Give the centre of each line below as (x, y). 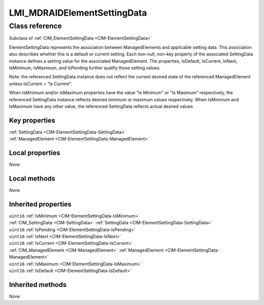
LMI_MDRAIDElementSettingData (78, 13)
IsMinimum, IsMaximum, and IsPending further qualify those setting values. (85, 68)
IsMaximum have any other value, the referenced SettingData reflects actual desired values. (101, 106)
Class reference (35, 26)
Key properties (32, 120)
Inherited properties (40, 204)
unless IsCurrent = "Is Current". (41, 84)
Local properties (35, 153)
